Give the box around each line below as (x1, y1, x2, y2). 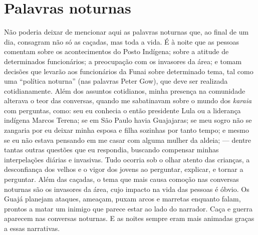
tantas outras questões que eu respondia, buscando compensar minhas (4, 144, 219, 155)
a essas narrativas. (4, 223, 60, 233)
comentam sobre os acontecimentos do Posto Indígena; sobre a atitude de (4, 46, 229, 57)
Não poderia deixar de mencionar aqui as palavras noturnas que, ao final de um (4, 27, 249, 37)
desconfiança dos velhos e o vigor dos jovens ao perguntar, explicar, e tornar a (4, 164, 243, 174)
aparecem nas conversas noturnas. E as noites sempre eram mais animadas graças (4, 213, 254, 223)
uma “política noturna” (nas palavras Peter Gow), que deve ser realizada (4, 76, 228, 86)
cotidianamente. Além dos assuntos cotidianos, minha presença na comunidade (4, 85, 245, 96)
